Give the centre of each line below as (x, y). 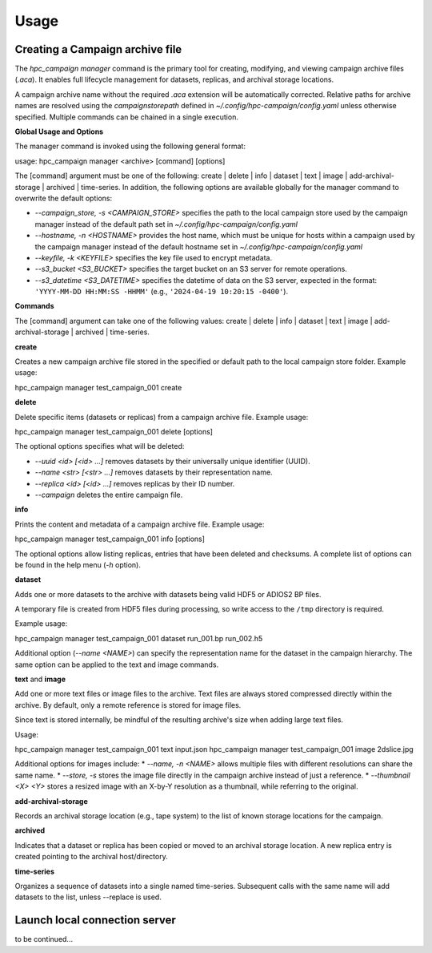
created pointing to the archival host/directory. (91, 857)
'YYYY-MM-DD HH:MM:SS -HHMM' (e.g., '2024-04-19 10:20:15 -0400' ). (161, 292)
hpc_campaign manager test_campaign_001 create (98, 387)
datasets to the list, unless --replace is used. (88, 897)
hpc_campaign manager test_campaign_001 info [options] (110, 539)
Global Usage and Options (59, 131)
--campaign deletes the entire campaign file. (109, 495)
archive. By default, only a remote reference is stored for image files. (128, 705)
